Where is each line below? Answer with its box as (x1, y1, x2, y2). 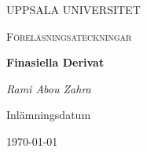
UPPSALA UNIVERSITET (6, 2, 141, 17)
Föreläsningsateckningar (6, 27, 132, 44)
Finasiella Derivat (6, 54, 105, 71)
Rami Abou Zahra (6, 80, 91, 96)
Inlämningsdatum (6, 107, 91, 123)
